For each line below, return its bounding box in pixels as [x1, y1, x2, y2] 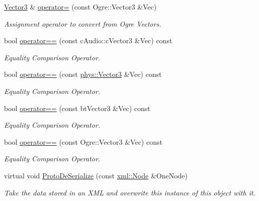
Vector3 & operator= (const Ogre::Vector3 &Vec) [4, 2, 157, 12]
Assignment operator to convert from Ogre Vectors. [4, 18, 161, 29]
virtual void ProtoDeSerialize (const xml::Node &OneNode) [4, 170, 188, 180]
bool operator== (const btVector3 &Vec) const [4, 103, 150, 113]
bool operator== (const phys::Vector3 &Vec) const [4, 69, 162, 79]
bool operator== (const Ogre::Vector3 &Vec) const [4, 136, 162, 147]
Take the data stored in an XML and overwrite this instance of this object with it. [4, 187, 255, 197]
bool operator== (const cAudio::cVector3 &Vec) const [4, 35, 172, 46]
